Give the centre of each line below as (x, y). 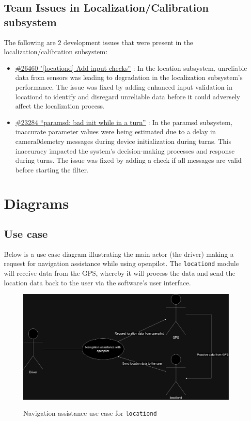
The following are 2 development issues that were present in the (99, 42)
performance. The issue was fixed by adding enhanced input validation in (124, 86)
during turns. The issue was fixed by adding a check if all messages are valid (128, 160)
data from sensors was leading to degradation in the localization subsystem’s (129, 77)
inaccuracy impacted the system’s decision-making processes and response (125, 150)
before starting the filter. (52, 169)
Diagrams (36, 203)
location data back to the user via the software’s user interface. (97, 282)
